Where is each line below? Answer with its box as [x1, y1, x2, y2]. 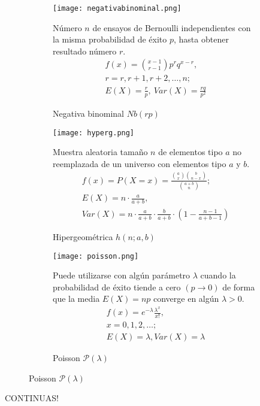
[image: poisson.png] [53, 252, 139, 260]
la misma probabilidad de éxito [53, 33, 167, 46]
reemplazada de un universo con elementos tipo [53, 157, 226, 169]
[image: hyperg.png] [53, 128, 135, 137]
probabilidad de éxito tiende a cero [53, 280, 181, 293]
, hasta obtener [174, 33, 229, 46]
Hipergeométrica [53, 230, 113, 243]
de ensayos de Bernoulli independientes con [92, 21, 251, 34]
